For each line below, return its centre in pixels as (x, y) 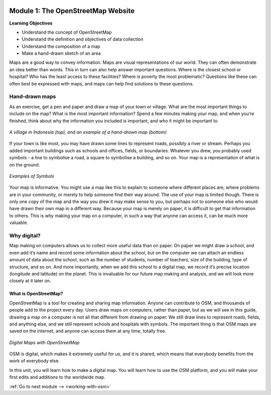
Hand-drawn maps (33, 96)
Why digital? (25, 236)
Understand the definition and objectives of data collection (83, 39)
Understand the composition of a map (61, 46)
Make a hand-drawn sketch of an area (61, 53)
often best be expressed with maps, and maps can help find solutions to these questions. (102, 83)
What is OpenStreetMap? (36, 293)
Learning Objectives (31, 23)
